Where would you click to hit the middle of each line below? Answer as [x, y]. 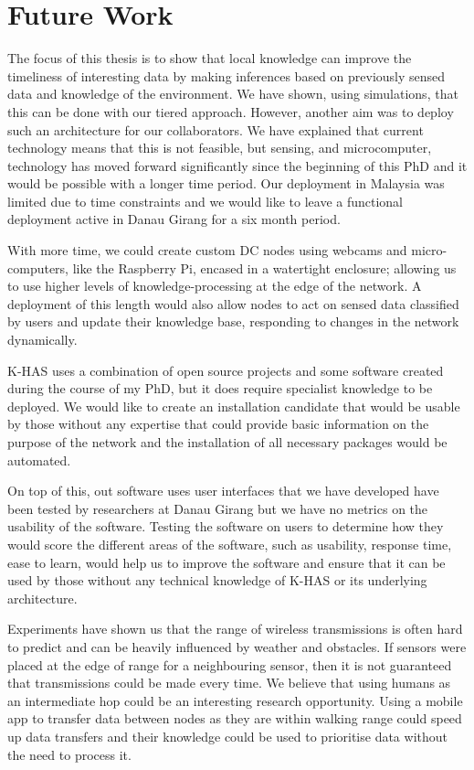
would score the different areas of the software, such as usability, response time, [230, 544]
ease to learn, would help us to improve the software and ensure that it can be [226, 562]
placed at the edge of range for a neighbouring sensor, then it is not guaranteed [230, 664]
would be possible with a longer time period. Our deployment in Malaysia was [226, 183]
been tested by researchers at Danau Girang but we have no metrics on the [218, 508]
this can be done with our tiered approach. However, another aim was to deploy [231, 111]
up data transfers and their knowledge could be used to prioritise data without [227, 736]
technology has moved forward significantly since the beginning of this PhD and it [237, 165]
